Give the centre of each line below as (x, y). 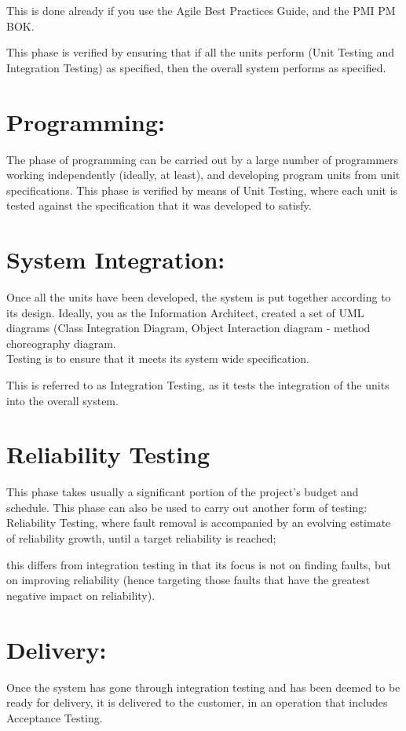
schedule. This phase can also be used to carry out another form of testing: (187, 507)
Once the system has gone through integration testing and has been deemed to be (203, 687)
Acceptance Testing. (55, 717)
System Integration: (116, 260)
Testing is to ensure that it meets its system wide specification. (158, 358)
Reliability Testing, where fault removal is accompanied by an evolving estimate (199, 523)
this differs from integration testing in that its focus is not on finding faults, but (199, 564)
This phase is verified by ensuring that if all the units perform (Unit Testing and (201, 52)
